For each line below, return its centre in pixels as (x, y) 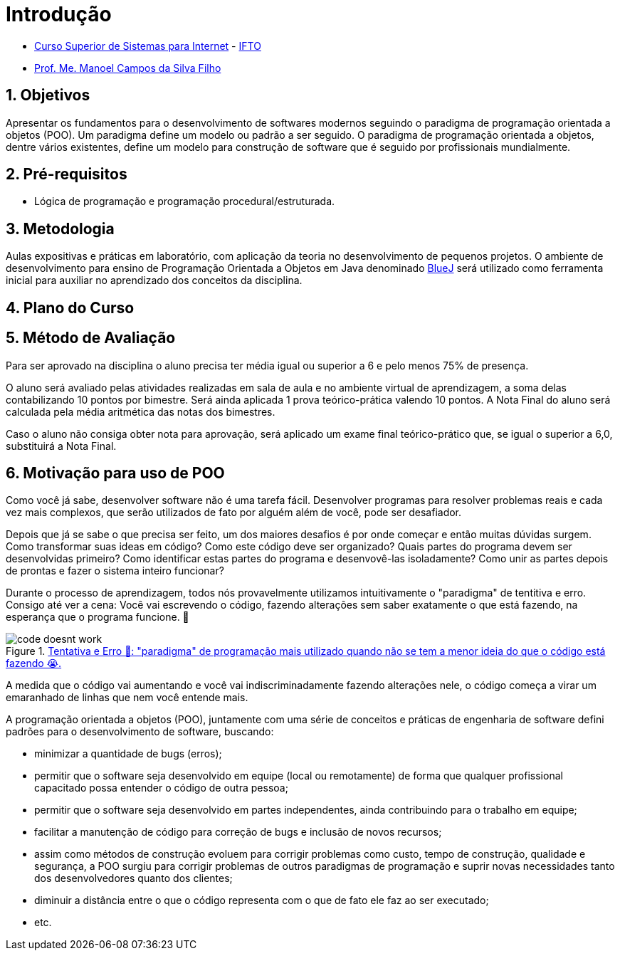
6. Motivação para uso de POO (115, 473)
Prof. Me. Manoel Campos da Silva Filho (128, 68)
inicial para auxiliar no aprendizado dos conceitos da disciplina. (154, 280)
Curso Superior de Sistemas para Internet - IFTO (148, 46)
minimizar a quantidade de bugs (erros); (128, 754)
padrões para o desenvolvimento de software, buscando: (140, 732)
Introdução (59, 14)
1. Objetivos (48, 95)
